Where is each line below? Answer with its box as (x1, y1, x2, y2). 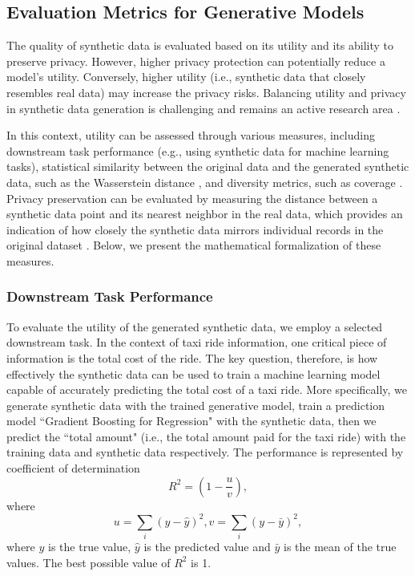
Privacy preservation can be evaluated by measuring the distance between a (6, 189, 378, 206)
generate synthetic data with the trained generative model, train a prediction (6, 396, 385, 413)
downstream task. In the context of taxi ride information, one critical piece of (6, 334, 387, 351)
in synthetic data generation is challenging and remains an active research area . (6, 99, 401, 116)
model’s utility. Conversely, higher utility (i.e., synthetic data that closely (6, 68, 366, 85)
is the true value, (48, 538, 131, 555)
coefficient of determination (6, 460, 140, 477)
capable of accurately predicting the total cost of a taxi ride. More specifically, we (6, 381, 408, 398)
